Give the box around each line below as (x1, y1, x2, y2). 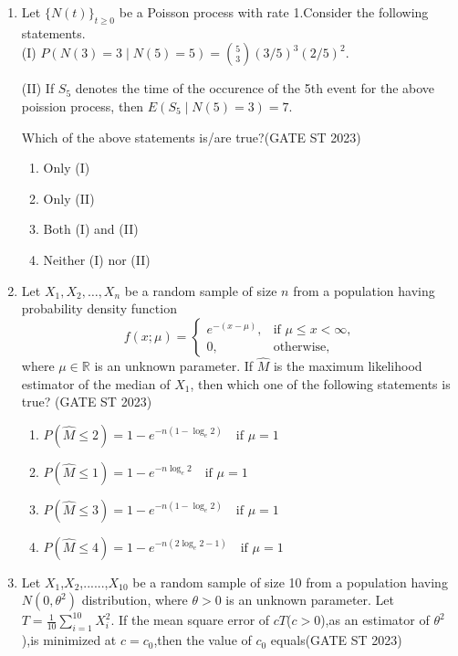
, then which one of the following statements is (190, 374, 451, 393)
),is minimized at (21, 630, 117, 650)
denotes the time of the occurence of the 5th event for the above (75, 79, 435, 98)
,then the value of (153, 630, 252, 650)
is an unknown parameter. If (94, 355, 254, 375)
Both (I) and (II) (43, 219, 139, 238)
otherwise (273, 340, 327, 354)
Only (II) (43, 188, 95, 207)
